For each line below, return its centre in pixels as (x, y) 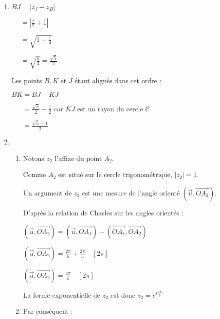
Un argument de (47, 192)
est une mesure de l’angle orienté (131, 192)
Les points (27, 80)
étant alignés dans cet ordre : (118, 80)
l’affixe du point (78, 158)
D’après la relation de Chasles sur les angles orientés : (103, 212)
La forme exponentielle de (62, 294)
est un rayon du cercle (110, 108)
